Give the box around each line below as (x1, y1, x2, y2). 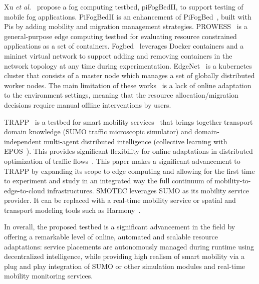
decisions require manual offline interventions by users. (4, 99, 171, 110)
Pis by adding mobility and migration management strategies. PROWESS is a (4, 21, 247, 32)
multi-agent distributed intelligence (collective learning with (44, 136, 227, 146)
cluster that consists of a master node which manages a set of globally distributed (4, 70, 255, 81)
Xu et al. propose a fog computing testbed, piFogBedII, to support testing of (4, 2, 243, 12)
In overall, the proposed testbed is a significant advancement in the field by (4, 221, 235, 232)
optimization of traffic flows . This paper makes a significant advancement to (4, 155, 240, 166)
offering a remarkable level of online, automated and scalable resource (4, 231, 218, 242)
